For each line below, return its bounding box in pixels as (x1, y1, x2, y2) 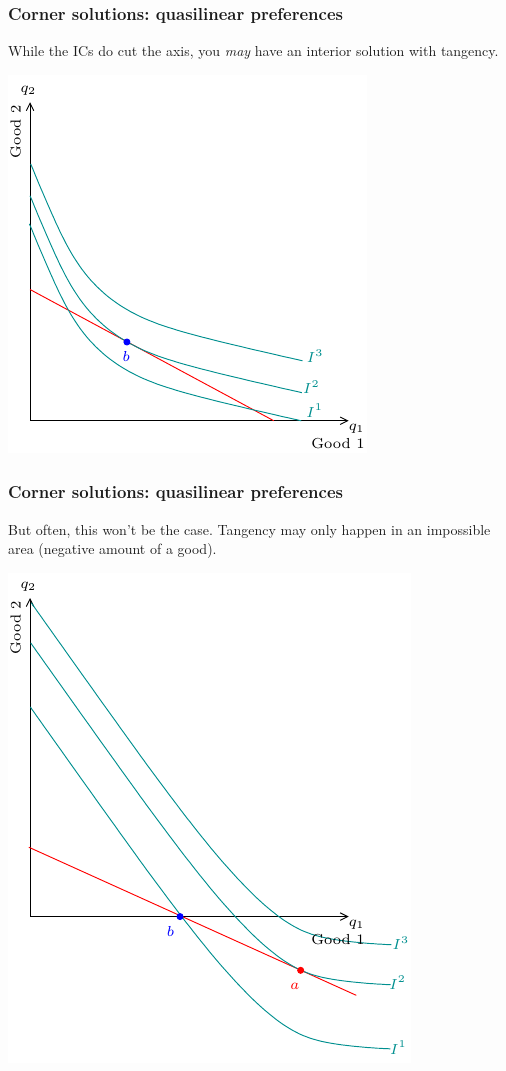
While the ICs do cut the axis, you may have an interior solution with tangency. (8, 40, 499, 61)
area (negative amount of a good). (8, 538, 217, 559)
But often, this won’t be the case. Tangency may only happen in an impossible (8, 518, 491, 539)
